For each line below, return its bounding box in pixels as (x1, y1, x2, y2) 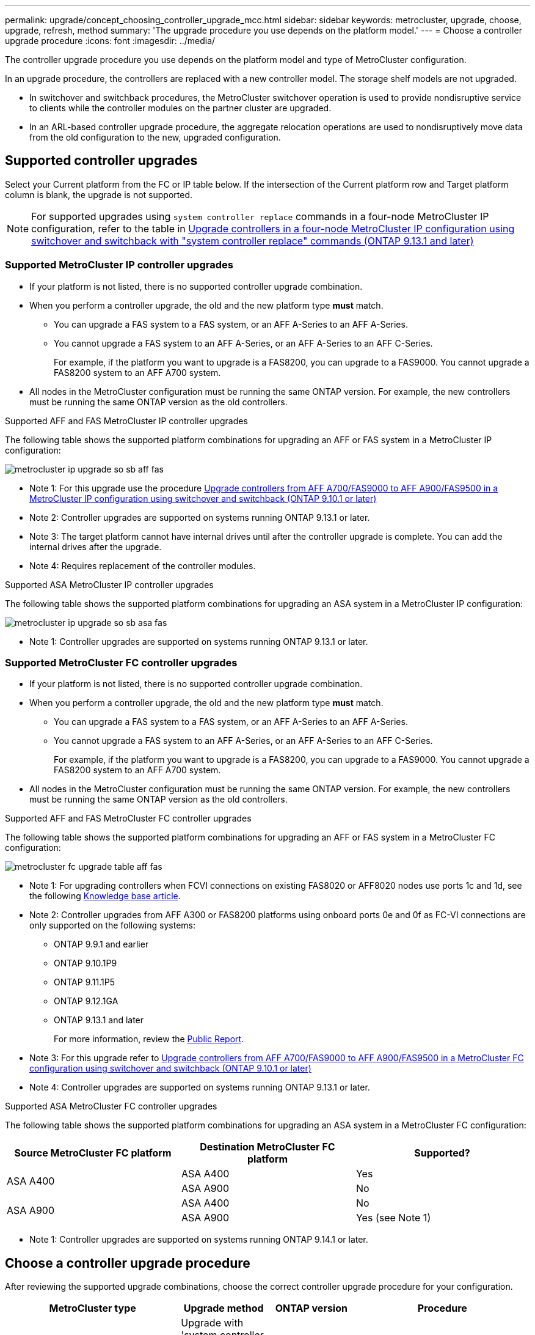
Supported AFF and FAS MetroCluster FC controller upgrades (5, 813, 252, 824)
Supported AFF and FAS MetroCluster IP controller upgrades (5, 415, 248, 426)
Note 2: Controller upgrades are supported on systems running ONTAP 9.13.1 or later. (29, 512, 370, 523)
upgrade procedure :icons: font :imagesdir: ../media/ (5, 35, 216, 46)
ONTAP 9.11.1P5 (54, 977, 115, 988)
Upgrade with (181, 1317, 244, 1329)
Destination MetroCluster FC (200, 1141, 335, 1153)
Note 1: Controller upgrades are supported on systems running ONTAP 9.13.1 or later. (29, 636, 368, 647)
